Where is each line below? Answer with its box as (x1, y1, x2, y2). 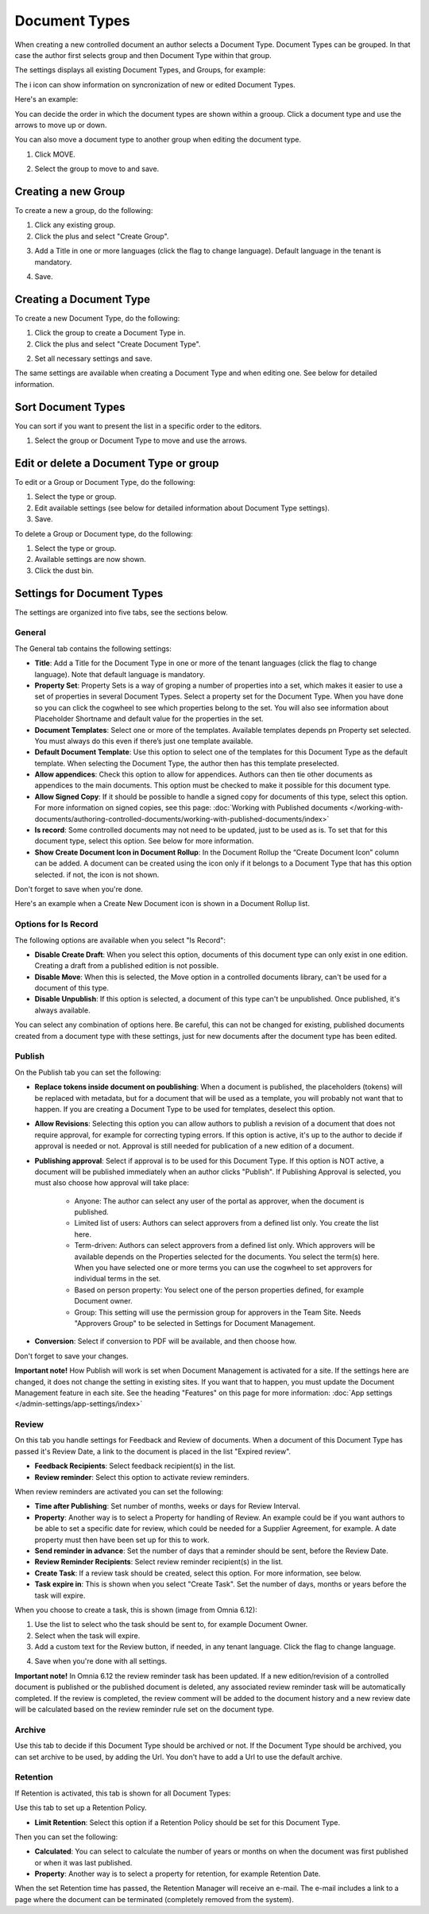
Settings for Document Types (14, 587, 164, 600)
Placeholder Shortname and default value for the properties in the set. (34, 714, 264, 723)
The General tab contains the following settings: (14, 644, 172, 653)
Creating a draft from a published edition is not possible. (34, 961, 218, 971)
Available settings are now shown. (34, 555, 146, 564)
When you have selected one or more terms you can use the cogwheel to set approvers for (74, 1263, 373, 1273)
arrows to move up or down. (14, 120, 107, 130)
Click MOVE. (34, 149, 75, 159)
